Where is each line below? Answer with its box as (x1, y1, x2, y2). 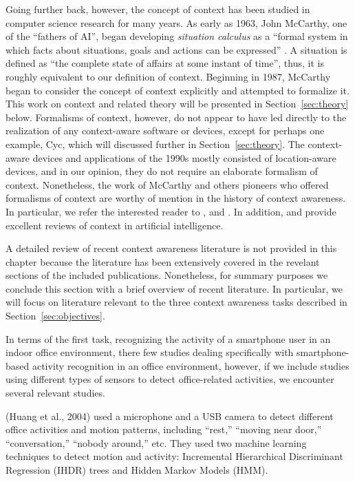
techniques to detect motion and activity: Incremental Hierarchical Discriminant (6, 449, 343, 463)
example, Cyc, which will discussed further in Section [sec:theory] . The (6, 136, 305, 151)
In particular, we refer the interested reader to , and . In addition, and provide (6, 204, 336, 218)
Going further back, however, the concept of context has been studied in (6, 2, 310, 16)
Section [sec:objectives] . (6, 308, 105, 323)
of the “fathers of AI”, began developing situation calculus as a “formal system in (6, 29, 348, 43)
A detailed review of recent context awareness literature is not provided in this (6, 241, 337, 255)
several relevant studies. (6, 386, 105, 400)
